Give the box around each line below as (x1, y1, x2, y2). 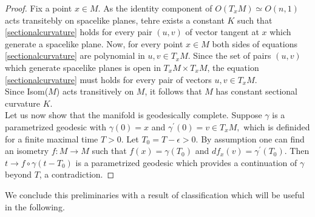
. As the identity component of (98, 2, 212, 14)
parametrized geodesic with (5, 120, 106, 133)
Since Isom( (5, 85, 49, 98)
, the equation (207, 61, 259, 73)
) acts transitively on (56, 85, 134, 98)
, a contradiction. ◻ (39, 168, 115, 181)
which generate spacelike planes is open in (5, 61, 161, 73)
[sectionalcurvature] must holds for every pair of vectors (5, 73, 212, 85)
